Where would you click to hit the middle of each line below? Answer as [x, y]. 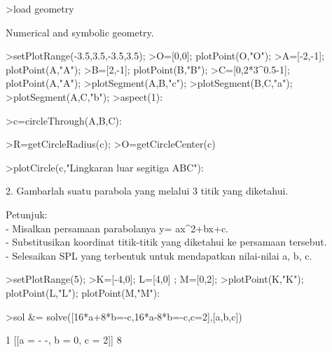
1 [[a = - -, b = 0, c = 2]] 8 [64, 340]
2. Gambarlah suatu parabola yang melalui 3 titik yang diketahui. [147, 191]
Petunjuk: [27, 214]
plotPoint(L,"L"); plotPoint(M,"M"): [83, 292]
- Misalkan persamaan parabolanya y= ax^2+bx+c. [117, 228]
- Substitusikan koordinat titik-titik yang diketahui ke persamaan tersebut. [166, 242]
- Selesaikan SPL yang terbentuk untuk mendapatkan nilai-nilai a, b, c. [159, 255]
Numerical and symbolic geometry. [80, 32]
